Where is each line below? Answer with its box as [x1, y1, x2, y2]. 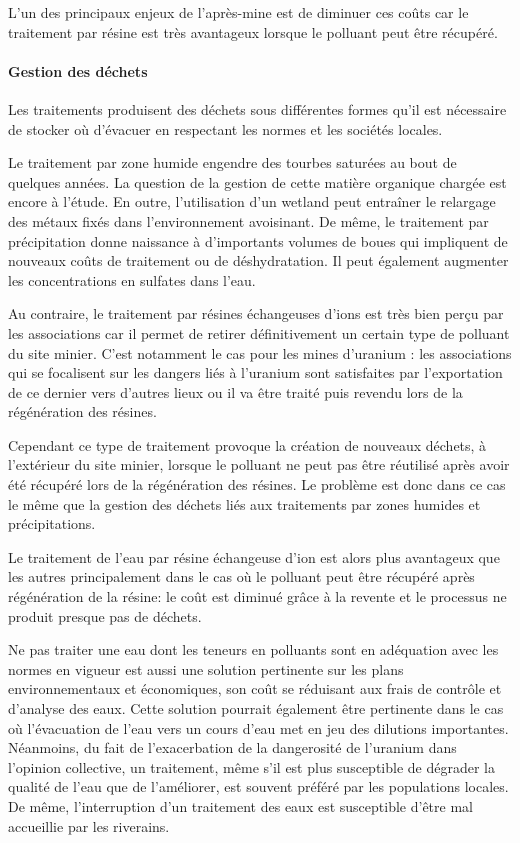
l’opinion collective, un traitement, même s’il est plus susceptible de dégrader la [8, 756, 495, 777]
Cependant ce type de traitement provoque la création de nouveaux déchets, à [8, 434, 487, 455]
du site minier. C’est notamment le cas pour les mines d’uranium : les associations [8, 342, 512, 363]
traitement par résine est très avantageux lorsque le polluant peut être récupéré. [8, 21, 498, 42]
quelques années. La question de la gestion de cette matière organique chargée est [8, 171, 507, 192]
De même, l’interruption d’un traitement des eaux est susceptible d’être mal [8, 795, 473, 816]
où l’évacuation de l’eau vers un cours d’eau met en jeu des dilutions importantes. [8, 717, 509, 738]
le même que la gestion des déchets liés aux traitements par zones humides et [8, 493, 481, 514]
